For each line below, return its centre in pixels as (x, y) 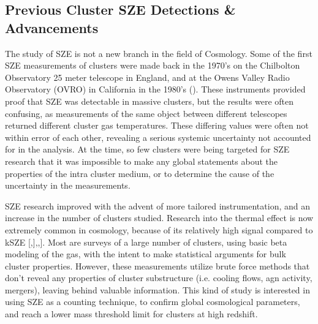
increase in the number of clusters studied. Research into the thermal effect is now (159, 218)
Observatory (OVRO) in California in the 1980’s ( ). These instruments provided (155, 89)
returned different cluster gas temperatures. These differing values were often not (157, 125)
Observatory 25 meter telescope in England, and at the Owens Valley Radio (147, 77)
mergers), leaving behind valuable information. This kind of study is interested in (157, 289)
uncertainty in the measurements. (68, 185)
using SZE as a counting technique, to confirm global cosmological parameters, (153, 302)
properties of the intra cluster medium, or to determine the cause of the (140, 173)
